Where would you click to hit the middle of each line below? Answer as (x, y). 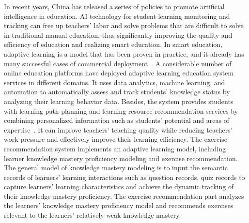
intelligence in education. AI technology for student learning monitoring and (117, 16)
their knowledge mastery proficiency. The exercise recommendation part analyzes (124, 196)
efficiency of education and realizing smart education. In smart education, (113, 44)
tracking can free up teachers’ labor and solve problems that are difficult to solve (124, 25)
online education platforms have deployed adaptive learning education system (119, 73)
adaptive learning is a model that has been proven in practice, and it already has (124, 53)
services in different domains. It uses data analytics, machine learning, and (115, 82)
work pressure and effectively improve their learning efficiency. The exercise (116, 139)
